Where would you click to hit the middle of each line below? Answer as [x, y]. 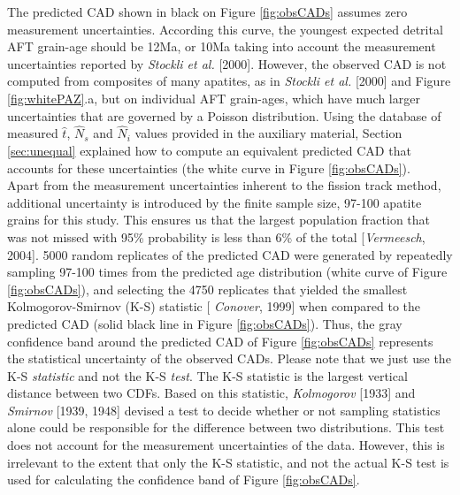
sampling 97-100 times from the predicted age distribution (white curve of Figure [227, 272]
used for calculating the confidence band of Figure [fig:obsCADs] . [184, 480]
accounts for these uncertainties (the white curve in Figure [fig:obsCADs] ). [209, 168]
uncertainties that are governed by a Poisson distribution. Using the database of [224, 115]
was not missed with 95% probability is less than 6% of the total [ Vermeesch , [216, 236]
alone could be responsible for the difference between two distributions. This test [226, 427]
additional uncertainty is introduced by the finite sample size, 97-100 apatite [215, 202]
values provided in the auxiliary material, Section [268, 133]
